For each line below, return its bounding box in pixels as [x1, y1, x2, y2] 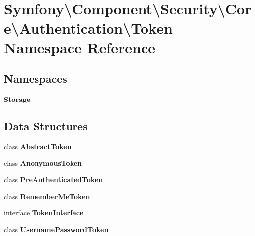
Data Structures [4, 118, 88, 133]
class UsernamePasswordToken [4, 224, 109, 234]
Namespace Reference [4, 37, 155, 57]
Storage [4, 94, 31, 104]
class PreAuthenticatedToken [4, 174, 103, 184]
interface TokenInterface [4, 207, 84, 218]
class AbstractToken [4, 141, 72, 151]
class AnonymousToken [4, 158, 82, 168]
